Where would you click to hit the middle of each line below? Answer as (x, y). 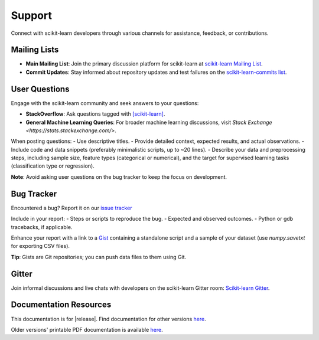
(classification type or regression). (53, 166)
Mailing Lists (35, 50)
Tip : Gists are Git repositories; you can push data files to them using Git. (99, 257)
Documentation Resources (61, 305)
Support (32, 15)
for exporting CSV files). (40, 246)
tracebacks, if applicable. (42, 227)
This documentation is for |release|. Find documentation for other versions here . (108, 319)
